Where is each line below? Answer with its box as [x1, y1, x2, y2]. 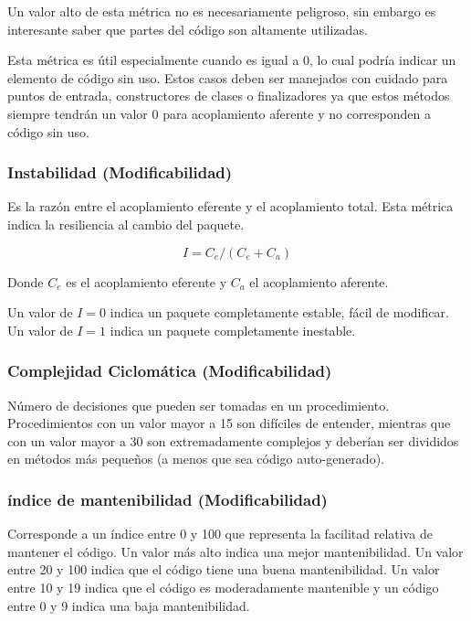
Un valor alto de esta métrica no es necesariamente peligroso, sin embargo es [7, 2, 436, 20]
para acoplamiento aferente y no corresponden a [162, 103, 431, 123]
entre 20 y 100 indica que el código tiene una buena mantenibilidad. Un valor [7, 560, 440, 579]
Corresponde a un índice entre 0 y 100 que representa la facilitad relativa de [7, 524, 433, 543]
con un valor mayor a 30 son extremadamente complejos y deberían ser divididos [7, 431, 459, 450]
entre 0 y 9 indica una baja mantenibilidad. [7, 595, 250, 615]
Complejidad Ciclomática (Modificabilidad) [7, 359, 332, 382]
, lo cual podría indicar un [309, 50, 456, 70]
